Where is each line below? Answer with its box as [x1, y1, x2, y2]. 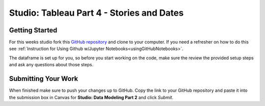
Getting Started [9, 26, 57, 34]
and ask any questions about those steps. [9, 62, 93, 68]
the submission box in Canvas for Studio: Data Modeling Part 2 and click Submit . [9, 94, 174, 100]
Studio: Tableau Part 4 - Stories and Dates [9, 7, 184, 18]
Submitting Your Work [9, 75, 79, 83]
